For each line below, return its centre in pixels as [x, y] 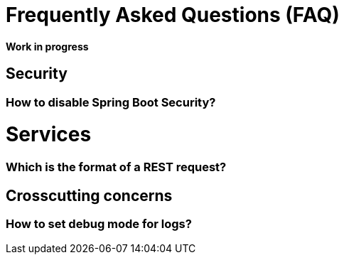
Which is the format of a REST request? [116, 167]
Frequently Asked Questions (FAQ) [173, 15]
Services [49, 135]
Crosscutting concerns [89, 195]
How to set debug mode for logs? [99, 223]
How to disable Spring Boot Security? [111, 102]
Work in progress [47, 46]
